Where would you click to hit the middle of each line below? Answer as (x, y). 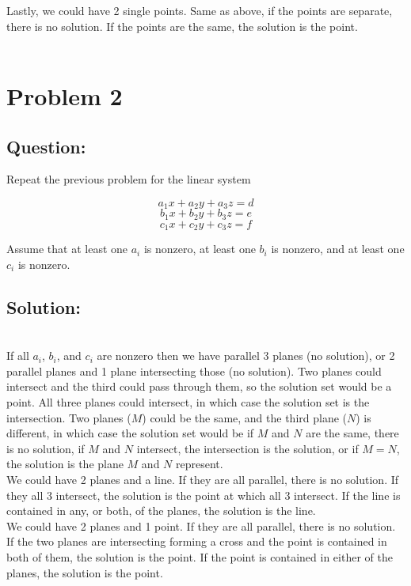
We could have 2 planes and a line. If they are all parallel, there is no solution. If (203, 480)
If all (18, 355)
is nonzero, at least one (200, 249)
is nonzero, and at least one (338, 249)
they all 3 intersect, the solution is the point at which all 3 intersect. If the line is (204, 495)
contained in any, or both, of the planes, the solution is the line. (161, 510)
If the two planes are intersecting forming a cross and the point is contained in (197, 541)
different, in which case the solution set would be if (130, 433)
